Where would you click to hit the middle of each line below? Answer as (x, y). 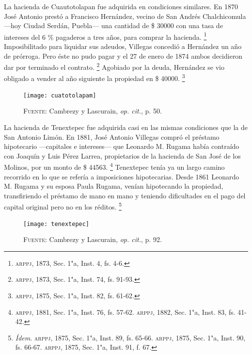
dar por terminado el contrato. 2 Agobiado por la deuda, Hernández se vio (114, 66)
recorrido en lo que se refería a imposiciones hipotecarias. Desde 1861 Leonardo (122, 176)
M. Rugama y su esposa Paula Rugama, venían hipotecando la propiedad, (114, 186)
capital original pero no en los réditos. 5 (63, 206)
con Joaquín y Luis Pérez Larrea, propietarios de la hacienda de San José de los (122, 155)
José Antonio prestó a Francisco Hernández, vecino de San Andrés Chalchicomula (125, 16)
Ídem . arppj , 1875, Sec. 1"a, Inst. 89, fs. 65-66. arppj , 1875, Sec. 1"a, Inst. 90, (130, 337)
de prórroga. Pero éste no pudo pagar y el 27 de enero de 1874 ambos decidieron (123, 56)
